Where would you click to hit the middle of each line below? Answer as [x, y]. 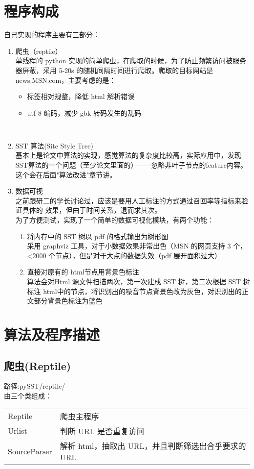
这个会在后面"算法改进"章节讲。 [66, 174]
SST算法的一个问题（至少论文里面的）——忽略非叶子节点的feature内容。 [131, 165]
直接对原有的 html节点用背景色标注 [83, 272]
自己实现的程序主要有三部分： [52, 35]
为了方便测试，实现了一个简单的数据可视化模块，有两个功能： [115, 220]
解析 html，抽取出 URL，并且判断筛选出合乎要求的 [153, 445]
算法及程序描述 [52, 334]
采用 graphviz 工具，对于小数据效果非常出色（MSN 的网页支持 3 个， [137, 246]
